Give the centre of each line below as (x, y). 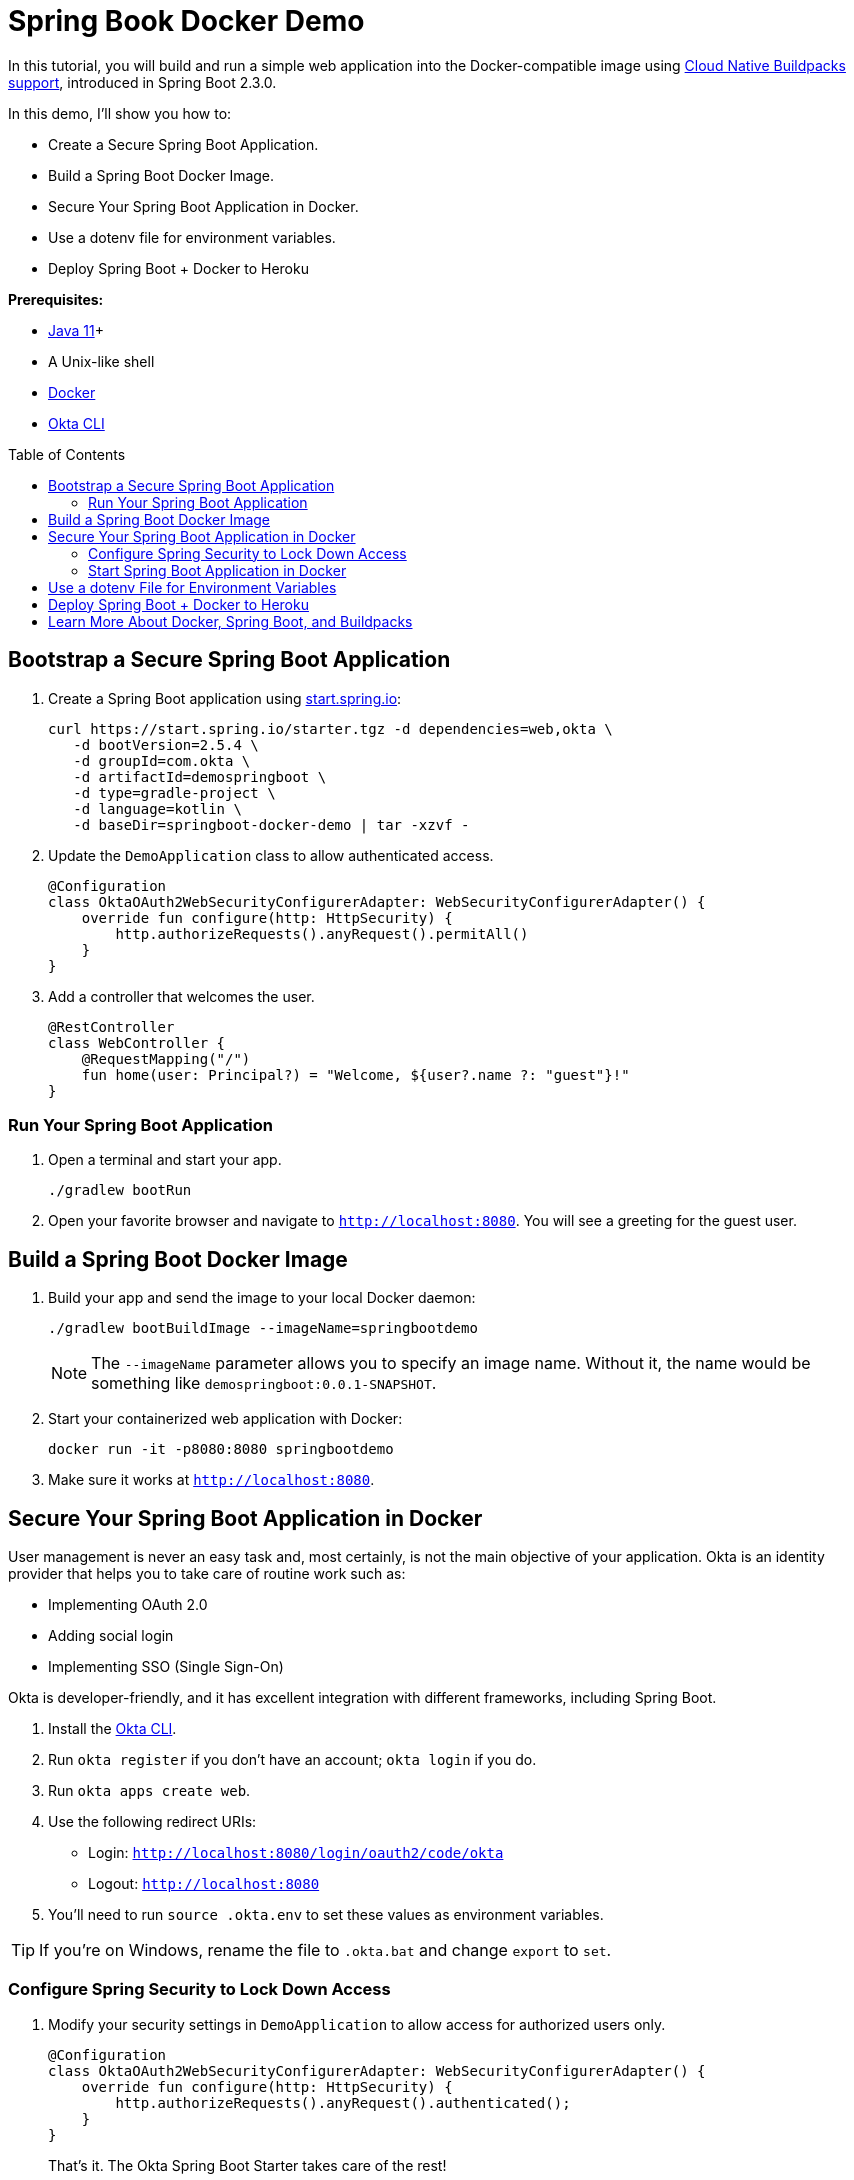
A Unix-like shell (101, 361)
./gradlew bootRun (120, 1190)
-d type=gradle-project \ (174, 792)
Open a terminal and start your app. (165, 1160)
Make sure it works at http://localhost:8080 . (211, 1480)
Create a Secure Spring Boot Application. (183, 144)
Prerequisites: (56, 299)
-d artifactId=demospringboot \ (200, 776)
